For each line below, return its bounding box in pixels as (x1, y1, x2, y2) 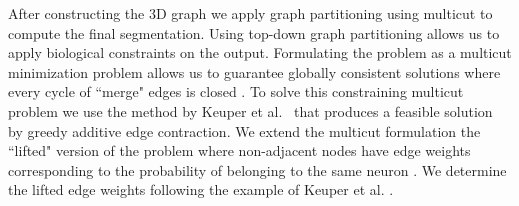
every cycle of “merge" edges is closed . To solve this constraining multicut (8, 81, 464, 102)
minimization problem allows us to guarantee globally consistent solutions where (8, 61, 501, 82)
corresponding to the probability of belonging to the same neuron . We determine (8, 159, 507, 180)
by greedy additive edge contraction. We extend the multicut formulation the (8, 120, 481, 141)
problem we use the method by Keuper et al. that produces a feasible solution (8, 100, 493, 121)
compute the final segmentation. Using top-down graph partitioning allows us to (8, 22, 500, 43)
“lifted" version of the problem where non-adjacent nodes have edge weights (8, 140, 471, 161)
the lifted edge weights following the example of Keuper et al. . (8, 179, 394, 200)
